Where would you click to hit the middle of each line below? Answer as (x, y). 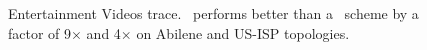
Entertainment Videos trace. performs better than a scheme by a (213, 13)
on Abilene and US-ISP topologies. (243, 32)
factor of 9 (40, 32)
